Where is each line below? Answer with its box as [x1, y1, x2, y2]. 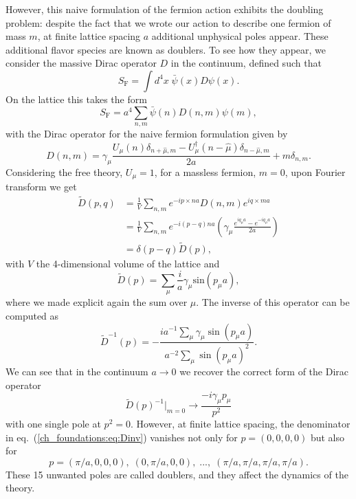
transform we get [5, 179, 77, 193]
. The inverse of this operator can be [196, 295, 350, 309]
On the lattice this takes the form [5, 91, 147, 106]
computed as [5, 308, 59, 322]
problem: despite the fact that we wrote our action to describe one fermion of [5, 15, 331, 30]
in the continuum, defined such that [170, 56, 322, 70]
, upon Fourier [285, 164, 346, 179]
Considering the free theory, [5, 164, 123, 179]
